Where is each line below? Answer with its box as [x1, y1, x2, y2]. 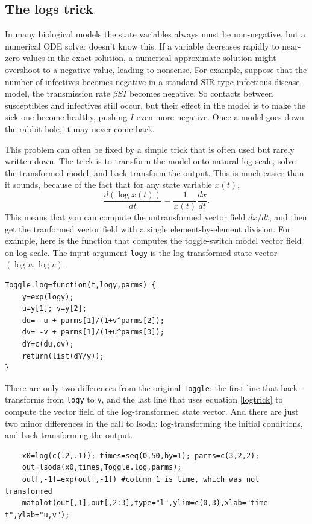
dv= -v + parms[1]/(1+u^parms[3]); [22, 328, 164, 337]
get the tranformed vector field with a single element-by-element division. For [5, 222, 291, 235]
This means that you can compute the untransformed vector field [5, 210, 246, 223]
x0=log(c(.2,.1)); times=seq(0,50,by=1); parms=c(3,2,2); [22, 451, 260, 460]
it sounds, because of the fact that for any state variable [5, 178, 212, 191]
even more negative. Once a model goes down [136, 110, 304, 123]
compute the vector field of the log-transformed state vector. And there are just [5, 405, 299, 418]
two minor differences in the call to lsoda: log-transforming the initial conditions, [5, 417, 303, 429]
